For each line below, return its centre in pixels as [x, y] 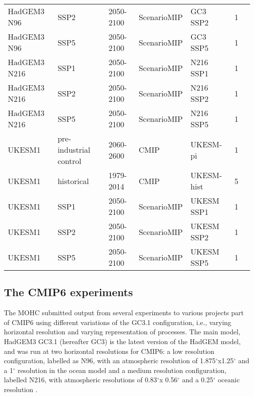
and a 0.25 [198, 380]
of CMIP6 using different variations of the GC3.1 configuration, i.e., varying [118, 322]
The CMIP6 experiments [68, 292]
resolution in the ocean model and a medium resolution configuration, [122, 370]
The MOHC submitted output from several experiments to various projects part [124, 313]
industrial [74, 150]
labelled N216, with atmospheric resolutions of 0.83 [81, 380]
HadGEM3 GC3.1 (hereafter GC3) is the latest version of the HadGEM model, [122, 341]
